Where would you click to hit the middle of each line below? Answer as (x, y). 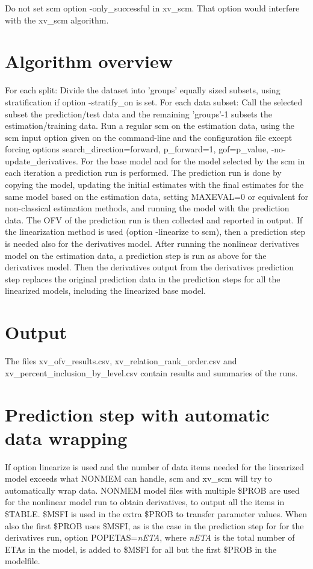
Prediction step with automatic (137, 414)
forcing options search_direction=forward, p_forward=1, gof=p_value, (137, 149)
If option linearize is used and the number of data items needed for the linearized (154, 466)
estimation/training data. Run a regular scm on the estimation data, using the (150, 126)
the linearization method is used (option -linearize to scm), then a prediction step (155, 232)
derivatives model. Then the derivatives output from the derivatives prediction (149, 267)
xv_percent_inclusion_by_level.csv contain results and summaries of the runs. (151, 372)
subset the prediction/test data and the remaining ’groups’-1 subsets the (138, 113)
